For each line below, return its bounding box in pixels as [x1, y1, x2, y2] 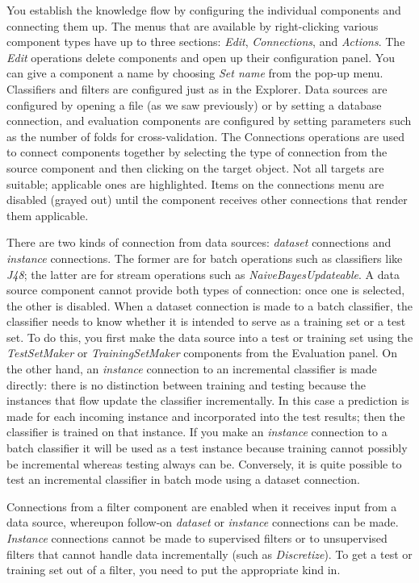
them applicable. [6, 206, 89, 223]
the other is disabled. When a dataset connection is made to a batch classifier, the [6, 297, 413, 314]
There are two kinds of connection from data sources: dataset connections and [6, 234, 392, 251]
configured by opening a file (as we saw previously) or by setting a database [6, 96, 382, 113]
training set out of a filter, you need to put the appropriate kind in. [6, 561, 341, 578]
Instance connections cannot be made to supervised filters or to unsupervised [6, 530, 388, 546]
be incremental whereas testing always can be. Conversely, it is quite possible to [6, 455, 402, 472]
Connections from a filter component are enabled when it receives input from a [6, 498, 397, 514]
